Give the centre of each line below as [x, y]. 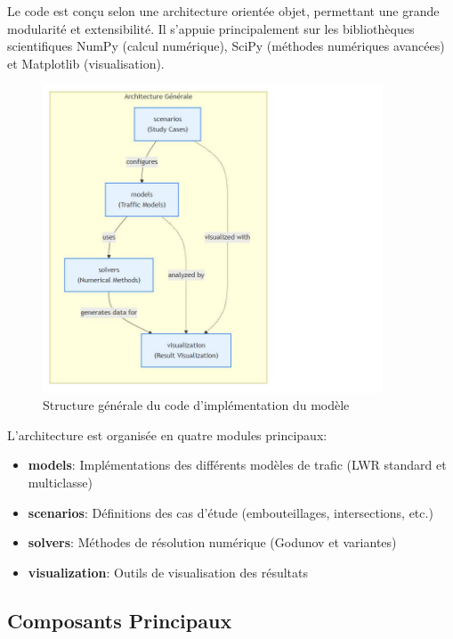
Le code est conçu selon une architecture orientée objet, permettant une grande [223, 11]
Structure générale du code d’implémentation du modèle [196, 405]
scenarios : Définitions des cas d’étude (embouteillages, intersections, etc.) [231, 512]
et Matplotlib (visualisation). [86, 63]
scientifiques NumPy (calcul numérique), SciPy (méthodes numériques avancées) [226, 46]
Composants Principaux [120, 620]
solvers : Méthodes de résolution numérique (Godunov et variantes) [212, 542]
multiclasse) [60, 483]
